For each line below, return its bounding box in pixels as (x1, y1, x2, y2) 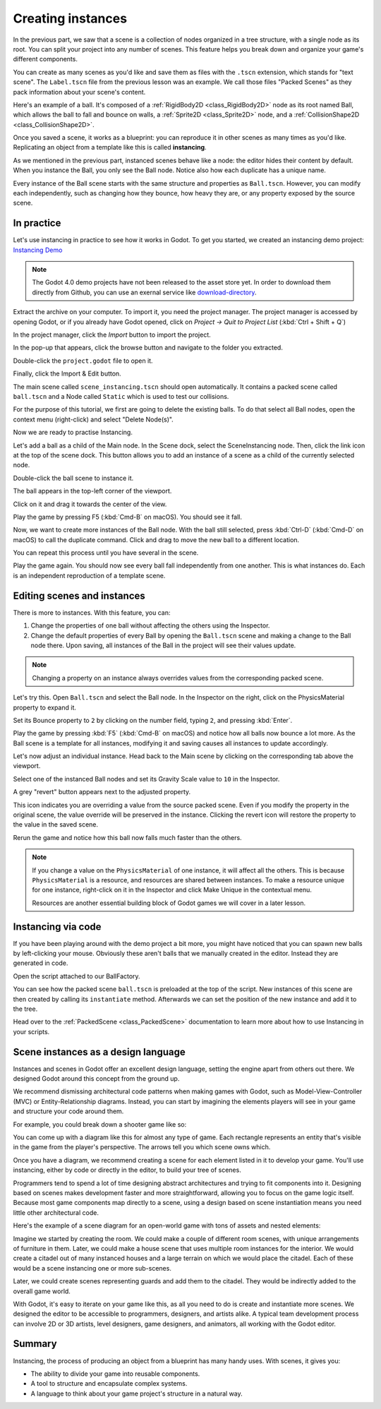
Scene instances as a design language (13, 1045, 186, 1058)
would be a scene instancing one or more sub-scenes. (13, 1264, 172, 1272)
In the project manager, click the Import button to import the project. (13, 330, 211, 339)
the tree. (13, 1005, 38, 1013)
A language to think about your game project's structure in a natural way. (30, 1389, 243, 1398)
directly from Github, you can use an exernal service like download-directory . (32, 288, 257, 296)
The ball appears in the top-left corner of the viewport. (13, 487, 172, 496)
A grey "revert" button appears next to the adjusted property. (13, 788, 191, 796)
